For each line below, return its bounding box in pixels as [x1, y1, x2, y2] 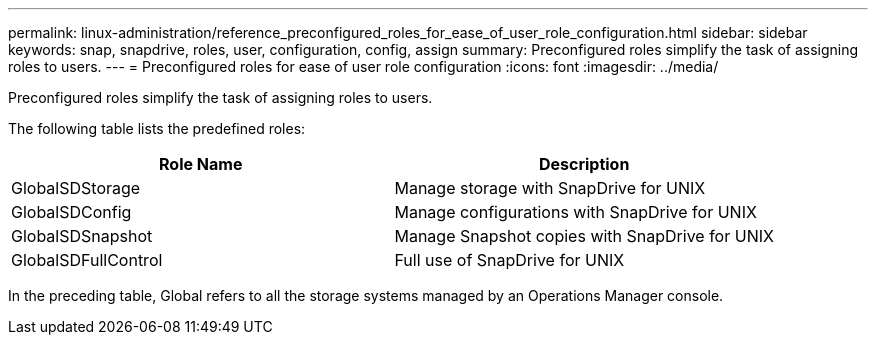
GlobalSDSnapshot [11, 226, 153, 246]
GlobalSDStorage [11, 178, 141, 198]
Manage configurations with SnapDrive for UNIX [394, 202, 757, 222]
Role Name [159, 154, 243, 174]
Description [538, 154, 630, 174]
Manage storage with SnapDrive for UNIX [394, 178, 706, 198]
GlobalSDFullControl [11, 250, 163, 270]
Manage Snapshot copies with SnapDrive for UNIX [394, 226, 774, 246]
